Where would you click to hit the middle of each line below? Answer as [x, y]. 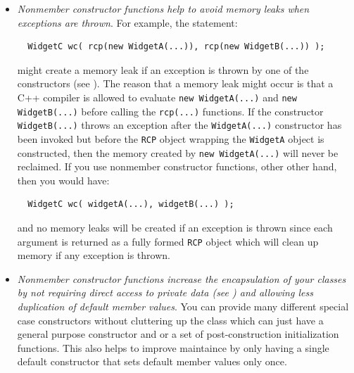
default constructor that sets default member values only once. [152, 361]
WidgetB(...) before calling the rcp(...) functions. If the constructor [170, 111]
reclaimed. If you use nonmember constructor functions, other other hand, [177, 166]
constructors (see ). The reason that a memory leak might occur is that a [175, 83]
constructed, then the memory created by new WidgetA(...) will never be [178, 152]
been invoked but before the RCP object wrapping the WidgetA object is [171, 138]
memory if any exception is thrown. [94, 255]
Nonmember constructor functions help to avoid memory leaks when [163, 8]
